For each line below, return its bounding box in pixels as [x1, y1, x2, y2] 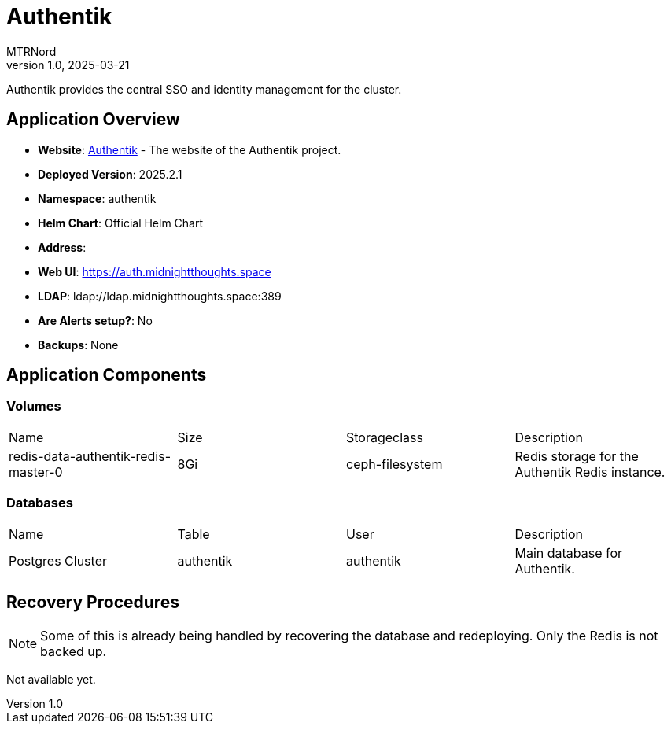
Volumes [6, 398, 61, 415]
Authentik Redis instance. [514, 463, 665, 480]
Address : [38, 240, 87, 254]
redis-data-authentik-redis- [9, 448, 171, 464]
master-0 [9, 463, 63, 480]
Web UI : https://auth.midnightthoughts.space [38, 264, 271, 278]
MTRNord [6, 44, 57, 58]
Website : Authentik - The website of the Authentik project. [38, 142, 341, 157]
